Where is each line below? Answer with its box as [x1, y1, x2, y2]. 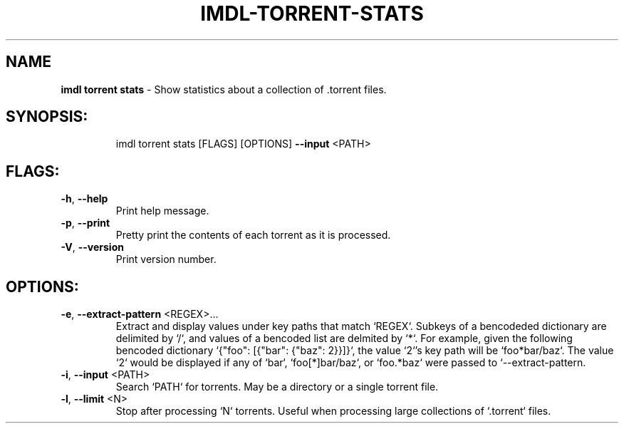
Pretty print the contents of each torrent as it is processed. [115, 229, 391, 242]
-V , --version [61, 241, 124, 254]
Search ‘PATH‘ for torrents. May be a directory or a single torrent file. [115, 381, 439, 393]
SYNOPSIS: [6, 108, 88, 126]
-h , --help [61, 192, 108, 205]
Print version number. [115, 253, 217, 266]
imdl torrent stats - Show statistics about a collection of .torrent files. [61, 83, 387, 95]
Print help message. [115, 205, 209, 217]
